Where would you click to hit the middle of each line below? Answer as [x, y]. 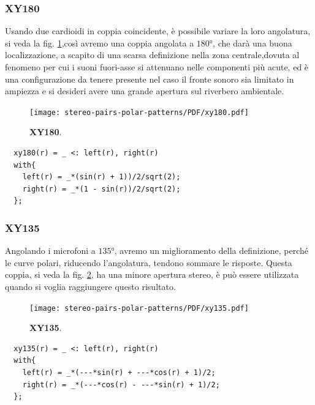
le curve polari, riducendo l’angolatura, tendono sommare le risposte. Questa [149, 262]
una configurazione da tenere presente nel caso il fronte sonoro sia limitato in [150, 79]
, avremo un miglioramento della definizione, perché [211, 251]
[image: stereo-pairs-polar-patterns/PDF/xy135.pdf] [139, 308]
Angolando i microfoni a [50, 251]
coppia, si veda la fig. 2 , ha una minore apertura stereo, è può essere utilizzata [152, 274]
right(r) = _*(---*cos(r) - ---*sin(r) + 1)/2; [121, 385]
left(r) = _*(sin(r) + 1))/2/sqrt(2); [101, 177]
